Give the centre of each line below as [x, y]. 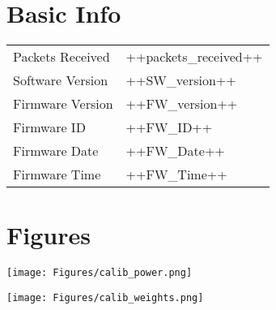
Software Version [61, 80]
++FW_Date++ [175, 151]
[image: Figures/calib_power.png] [100, 273]
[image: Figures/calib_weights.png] [105, 297]
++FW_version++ [182, 104]
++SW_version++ [181, 80]
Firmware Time [57, 174]
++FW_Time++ [176, 174]
